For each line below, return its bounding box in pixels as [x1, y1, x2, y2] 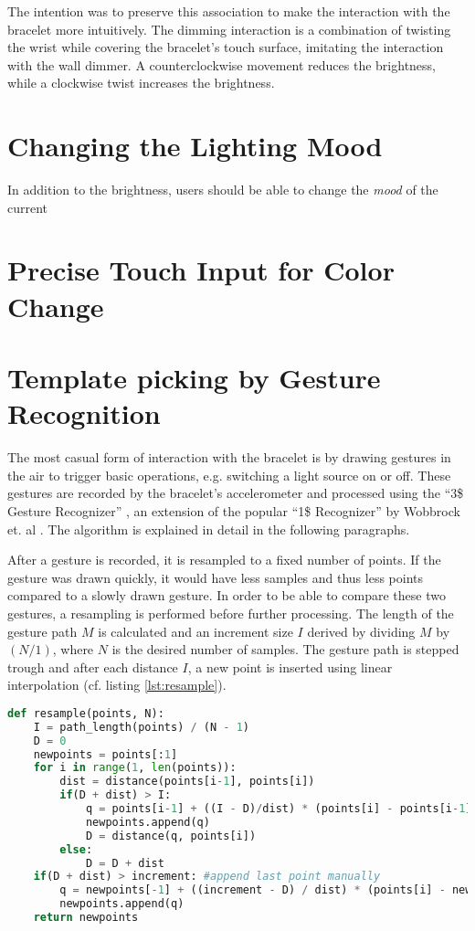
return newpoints [33, 911, 139, 924]
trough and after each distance [7, 657, 178, 676]
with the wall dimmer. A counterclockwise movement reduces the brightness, [7, 55, 437, 74]
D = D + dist [85, 856, 164, 870]
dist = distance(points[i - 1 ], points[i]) [59, 775, 315, 788]
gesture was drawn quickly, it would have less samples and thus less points [7, 567, 424, 587]
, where [52, 640, 94, 659]
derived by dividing [307, 621, 416, 640]
